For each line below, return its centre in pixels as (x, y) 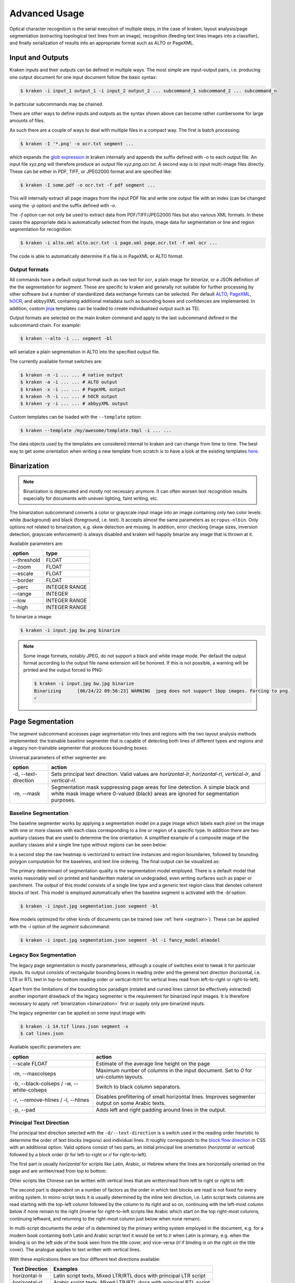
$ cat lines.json (42, 1034)
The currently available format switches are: (56, 361)
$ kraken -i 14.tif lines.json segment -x (74, 1026)
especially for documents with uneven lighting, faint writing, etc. (91, 498)
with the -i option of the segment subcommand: (60, 926)
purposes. (64, 800)
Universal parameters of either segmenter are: (58, 757)
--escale (23, 574)
